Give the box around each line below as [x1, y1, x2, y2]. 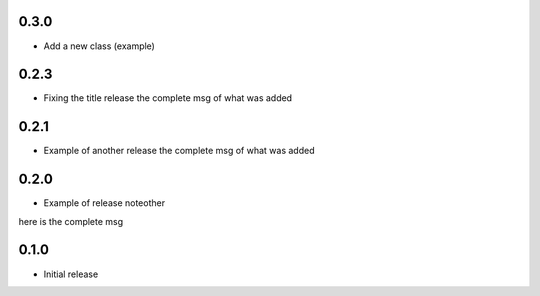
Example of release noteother [43, 197, 165, 209]
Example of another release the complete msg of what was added [43, 145, 315, 157]
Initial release [43, 268, 99, 280]
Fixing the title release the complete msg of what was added [43, 92, 293, 104]
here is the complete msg [18, 215, 124, 227]
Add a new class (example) [43, 40, 155, 52]
